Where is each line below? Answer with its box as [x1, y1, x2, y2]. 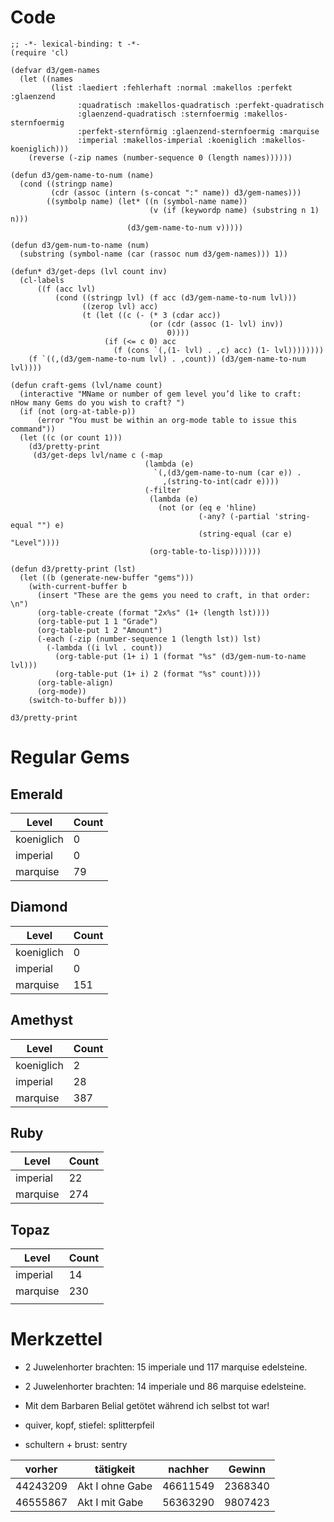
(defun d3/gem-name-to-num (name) [10, 170, 155, 180]
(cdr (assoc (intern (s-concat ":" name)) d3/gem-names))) [50, 187, 302, 198]
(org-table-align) [36, 677, 114, 688]
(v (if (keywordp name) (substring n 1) [148, 205, 320, 215]
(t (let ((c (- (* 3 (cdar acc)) [81, 310, 222, 320]
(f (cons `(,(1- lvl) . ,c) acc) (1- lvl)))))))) [113, 345, 325, 355]
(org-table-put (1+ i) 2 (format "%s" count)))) [54, 669, 262, 679]
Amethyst [10, 1012, 73, 1029]
